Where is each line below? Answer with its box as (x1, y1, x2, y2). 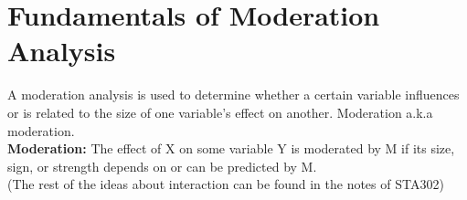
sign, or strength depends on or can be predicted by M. (7, 156, 317, 175)
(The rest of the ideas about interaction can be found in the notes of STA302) (7, 174, 444, 194)
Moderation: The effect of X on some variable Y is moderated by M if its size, (7, 139, 455, 158)
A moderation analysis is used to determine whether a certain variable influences (7, 85, 460, 104)
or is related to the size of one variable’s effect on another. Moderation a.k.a (7, 102, 433, 121)
